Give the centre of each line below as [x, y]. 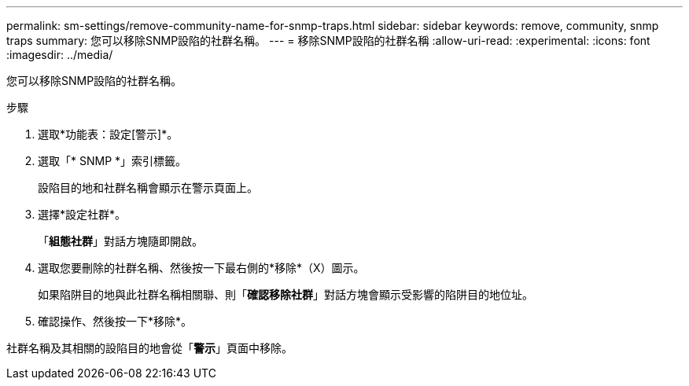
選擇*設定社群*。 [82, 214]
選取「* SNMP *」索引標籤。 [112, 161]
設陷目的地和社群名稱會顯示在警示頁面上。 [148, 187]
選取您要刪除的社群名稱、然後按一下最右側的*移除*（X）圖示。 [201, 268]
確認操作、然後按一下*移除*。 [115, 321]
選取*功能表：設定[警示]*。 [108, 134]
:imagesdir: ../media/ [60, 55]
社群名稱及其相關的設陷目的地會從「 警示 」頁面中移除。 [149, 348]
